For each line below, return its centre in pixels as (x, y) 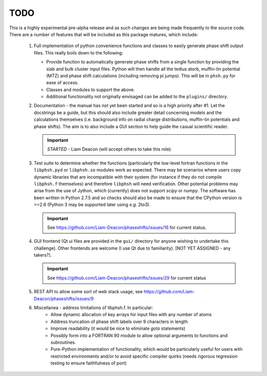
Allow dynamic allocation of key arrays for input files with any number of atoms (131, 315)
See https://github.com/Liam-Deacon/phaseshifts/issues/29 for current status (127, 278)
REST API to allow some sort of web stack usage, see (88, 292)
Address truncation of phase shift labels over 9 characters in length (119, 322)
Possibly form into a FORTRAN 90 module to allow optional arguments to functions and (139, 335)
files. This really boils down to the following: (79, 53)
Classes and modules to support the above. (91, 90)
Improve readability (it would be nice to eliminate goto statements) (118, 328)
